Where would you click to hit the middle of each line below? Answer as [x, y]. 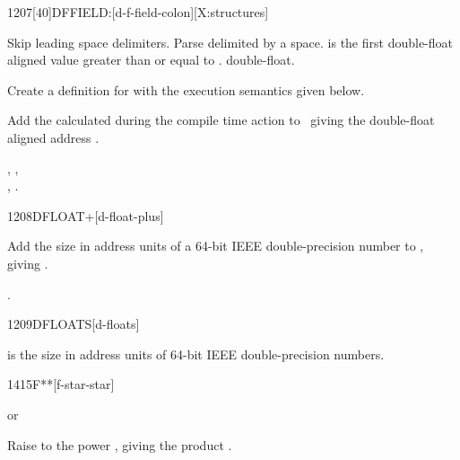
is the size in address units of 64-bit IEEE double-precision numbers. [196, 354]
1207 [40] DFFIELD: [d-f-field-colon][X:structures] [138, 12]
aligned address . [53, 137]
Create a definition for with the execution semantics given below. [186, 89]
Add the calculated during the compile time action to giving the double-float [221, 120]
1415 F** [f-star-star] [61, 384]
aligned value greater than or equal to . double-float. [151, 60]
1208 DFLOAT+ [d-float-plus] [86, 215]
